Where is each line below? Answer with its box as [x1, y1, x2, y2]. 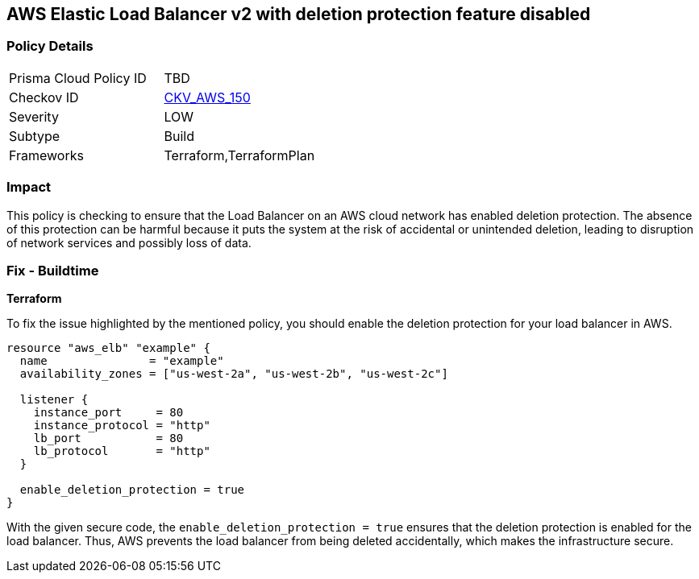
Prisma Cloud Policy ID [9, 69, 147, 86]
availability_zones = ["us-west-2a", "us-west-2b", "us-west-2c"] [19, 367, 448, 381]
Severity [9, 108, 59, 125]
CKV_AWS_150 [164, 89, 251, 105]
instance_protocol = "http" [33, 419, 210, 432]
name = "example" [19, 354, 224, 368]
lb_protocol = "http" [33, 445, 210, 458]
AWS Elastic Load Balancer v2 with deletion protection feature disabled [6, 4, 591, 24]
